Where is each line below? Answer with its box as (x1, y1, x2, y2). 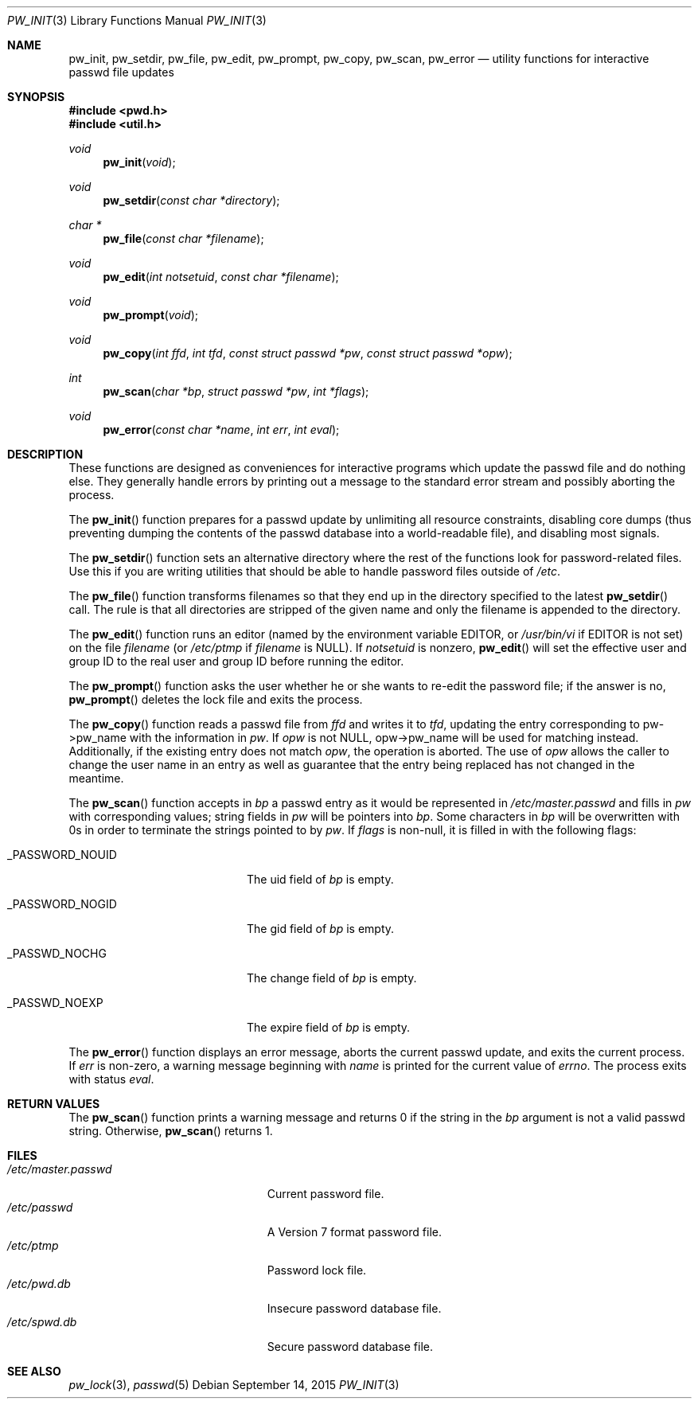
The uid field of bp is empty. (247, 872, 394, 886)
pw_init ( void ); (103, 155, 176, 169)
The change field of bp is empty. (247, 971, 417, 985)
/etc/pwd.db (7, 1277, 71, 1290)
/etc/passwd (7, 1200, 73, 1214)
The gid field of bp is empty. (247, 922, 395, 935)
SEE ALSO (7, 1364, 61, 1378)
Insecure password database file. (267, 1302, 442, 1315)
